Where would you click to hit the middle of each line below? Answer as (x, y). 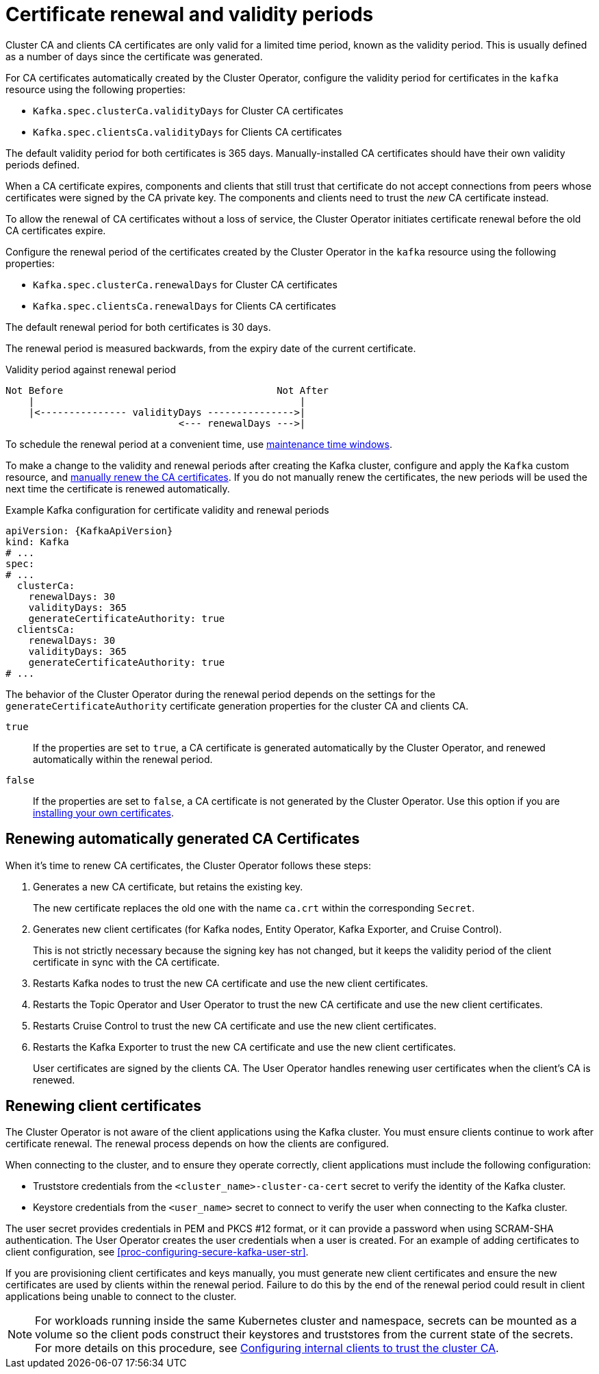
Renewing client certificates (104, 1106)
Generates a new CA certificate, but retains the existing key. (168, 886)
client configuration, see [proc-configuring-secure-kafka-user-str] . (157, 1252)
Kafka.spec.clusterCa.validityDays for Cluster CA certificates (188, 110)
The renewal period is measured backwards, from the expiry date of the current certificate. (211, 348)
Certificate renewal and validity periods (190, 14)
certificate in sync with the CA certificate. (126, 962)
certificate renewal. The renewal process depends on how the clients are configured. (197, 1144)
